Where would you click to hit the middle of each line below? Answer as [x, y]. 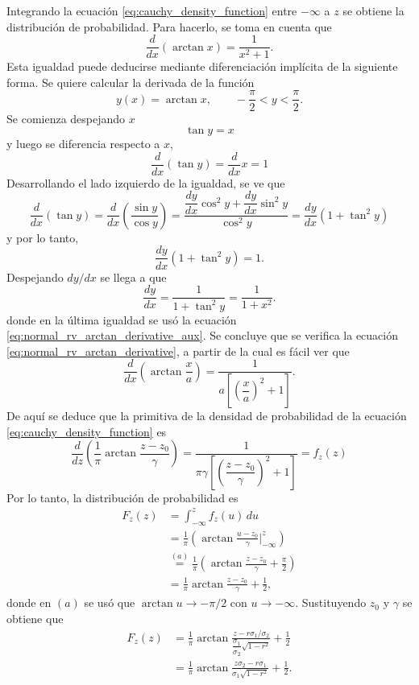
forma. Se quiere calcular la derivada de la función [131, 82]
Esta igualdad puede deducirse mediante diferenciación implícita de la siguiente [202, 66]
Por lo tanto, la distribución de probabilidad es [122, 497]
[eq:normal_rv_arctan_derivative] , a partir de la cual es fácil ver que [178, 351]
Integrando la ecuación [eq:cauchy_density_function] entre [152, 10]
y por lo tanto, [43, 237]
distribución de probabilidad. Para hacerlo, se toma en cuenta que [169, 26]
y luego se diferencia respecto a [83, 144]
